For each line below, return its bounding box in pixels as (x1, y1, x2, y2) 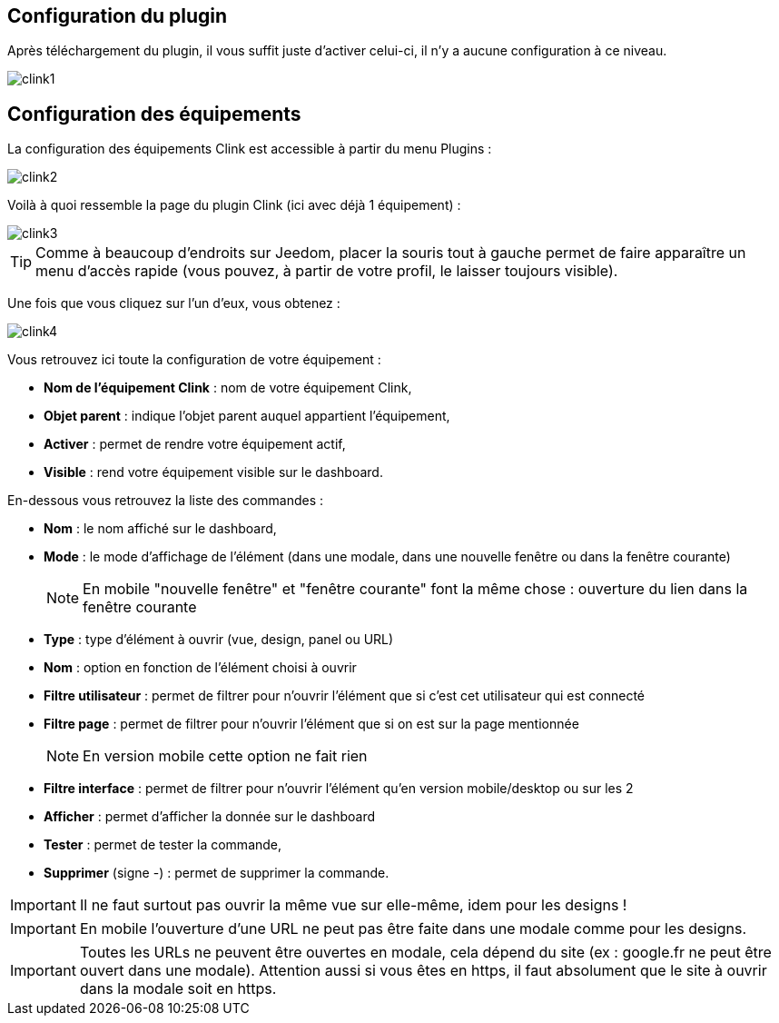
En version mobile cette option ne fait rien (83, 747, 368, 766)
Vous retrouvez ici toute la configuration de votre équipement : (7, 352, 381, 368)
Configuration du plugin (7, 5, 228, 27)
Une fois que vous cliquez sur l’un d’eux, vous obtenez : (7, 295, 340, 312)
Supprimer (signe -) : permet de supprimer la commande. (44, 865, 389, 881)
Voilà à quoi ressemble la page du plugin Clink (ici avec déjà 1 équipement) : (7, 197, 461, 214)
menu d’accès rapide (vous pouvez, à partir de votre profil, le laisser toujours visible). (35, 262, 618, 281)
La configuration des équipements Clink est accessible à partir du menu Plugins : (7, 141, 492, 157)
